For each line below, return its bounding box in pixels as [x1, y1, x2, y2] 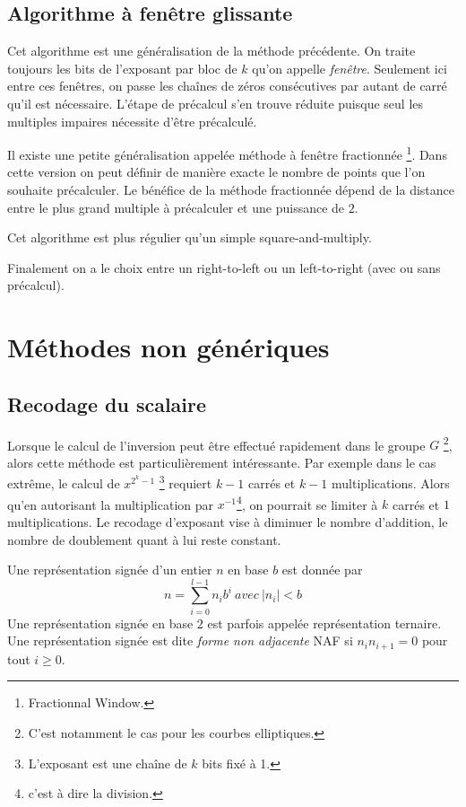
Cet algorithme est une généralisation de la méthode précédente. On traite [7, 41, 416, 60]
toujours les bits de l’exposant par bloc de [7, 58, 237, 77]
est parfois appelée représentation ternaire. [207, 613, 442, 632]
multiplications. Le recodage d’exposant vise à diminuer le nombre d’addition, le [7, 512, 448, 531]
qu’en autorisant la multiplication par [7, 495, 214, 513]
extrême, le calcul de [7, 474, 120, 493]
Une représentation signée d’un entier [7, 560, 212, 579]
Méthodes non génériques [7, 329, 330, 365]
